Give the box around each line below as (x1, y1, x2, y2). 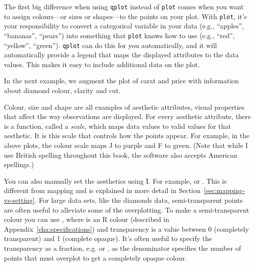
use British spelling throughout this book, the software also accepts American (4, 149, 237, 160)
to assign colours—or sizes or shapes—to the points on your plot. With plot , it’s (4, 11, 247, 21)
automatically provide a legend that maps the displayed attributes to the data (4, 49, 239, 60)
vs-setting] (4, 194, 35, 205)
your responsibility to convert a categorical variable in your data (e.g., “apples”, (4, 21, 244, 31)
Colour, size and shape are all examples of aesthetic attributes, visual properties (4, 101, 245, 112)
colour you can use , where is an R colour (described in (4, 214, 169, 224)
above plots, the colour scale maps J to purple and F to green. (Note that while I (4, 140, 248, 150)
